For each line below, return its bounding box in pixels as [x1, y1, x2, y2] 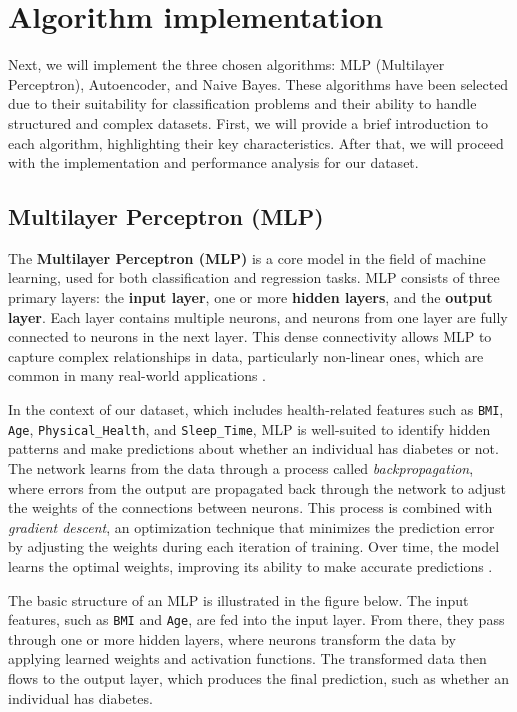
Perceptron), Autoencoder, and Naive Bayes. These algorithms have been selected [8, 73, 509, 94]
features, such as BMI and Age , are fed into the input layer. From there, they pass [8, 609, 505, 630]
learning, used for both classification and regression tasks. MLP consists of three [8, 267, 500, 288]
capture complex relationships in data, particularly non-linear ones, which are [8, 345, 484, 366]
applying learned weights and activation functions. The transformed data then [8, 648, 487, 669]
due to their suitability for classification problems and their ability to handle [8, 93, 477, 114]
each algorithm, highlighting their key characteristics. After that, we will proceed [8, 132, 504, 153]
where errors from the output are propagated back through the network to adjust [8, 477, 506, 498]
